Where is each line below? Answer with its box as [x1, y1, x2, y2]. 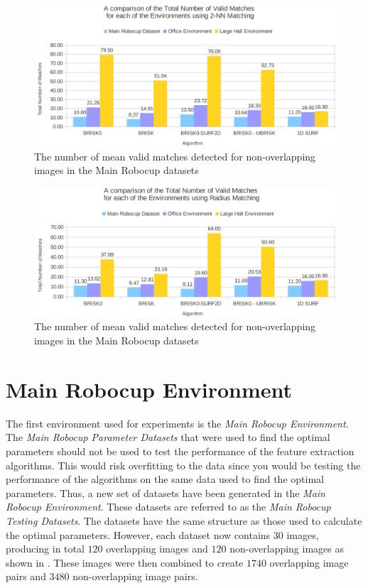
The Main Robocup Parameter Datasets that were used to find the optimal [6, 430, 330, 445]
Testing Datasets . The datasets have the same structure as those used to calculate [6, 513, 362, 528]
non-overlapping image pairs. [72, 569, 198, 584]
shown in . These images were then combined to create [6, 555, 244, 570]
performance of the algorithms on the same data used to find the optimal [6, 472, 324, 486]
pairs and [6, 569, 46, 584]
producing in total [6, 541, 85, 556]
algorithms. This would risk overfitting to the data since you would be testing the [6, 457, 361, 472]
